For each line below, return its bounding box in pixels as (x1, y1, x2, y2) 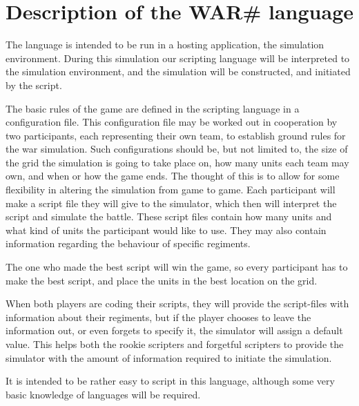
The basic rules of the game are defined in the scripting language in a (6, 101, 300, 115)
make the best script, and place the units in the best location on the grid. (6, 273, 318, 287)
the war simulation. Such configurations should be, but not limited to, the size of (6, 142, 348, 156)
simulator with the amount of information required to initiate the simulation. (6, 350, 332, 365)
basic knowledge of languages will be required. (6, 387, 201, 401)
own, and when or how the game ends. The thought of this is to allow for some (6, 168, 340, 183)
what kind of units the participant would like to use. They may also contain (6, 222, 327, 237)
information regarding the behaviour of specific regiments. (6, 236, 251, 251)
